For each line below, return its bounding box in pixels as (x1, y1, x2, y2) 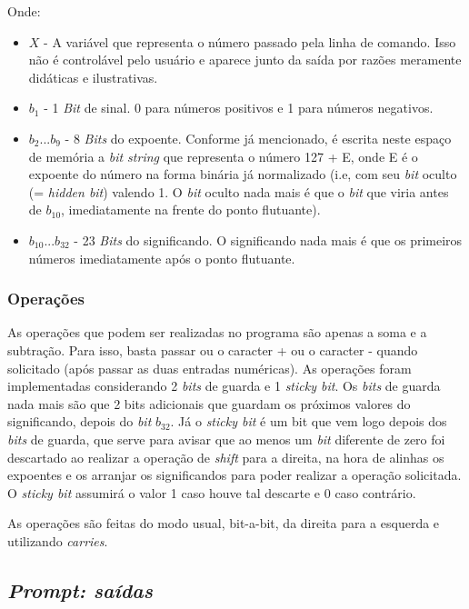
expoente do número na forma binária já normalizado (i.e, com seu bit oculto (28, 165, 457, 184)
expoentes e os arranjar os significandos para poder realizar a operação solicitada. (7, 465, 462, 484)
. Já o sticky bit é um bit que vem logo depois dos (170, 412, 447, 431)
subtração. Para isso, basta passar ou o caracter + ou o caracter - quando (7, 340, 418, 359)
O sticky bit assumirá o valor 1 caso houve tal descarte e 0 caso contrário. (7, 483, 416, 502)
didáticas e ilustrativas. (28, 67, 158, 86)
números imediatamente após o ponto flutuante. (28, 248, 295, 267)
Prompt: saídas (7, 575, 153, 604)
